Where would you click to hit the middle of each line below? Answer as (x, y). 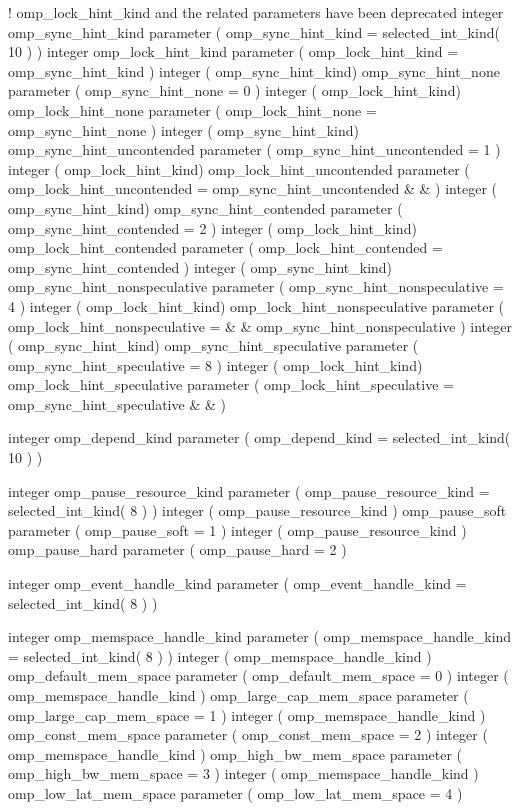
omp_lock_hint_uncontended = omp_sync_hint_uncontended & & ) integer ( (252, 188)
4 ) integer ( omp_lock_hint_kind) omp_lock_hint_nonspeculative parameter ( (256, 305)
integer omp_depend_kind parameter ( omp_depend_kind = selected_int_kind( (259, 437)
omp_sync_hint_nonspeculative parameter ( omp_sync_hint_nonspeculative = (256, 286)
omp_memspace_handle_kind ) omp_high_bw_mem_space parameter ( (235, 753)
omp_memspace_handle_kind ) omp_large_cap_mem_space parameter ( (238, 695)
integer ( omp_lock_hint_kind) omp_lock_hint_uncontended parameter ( (239, 168)
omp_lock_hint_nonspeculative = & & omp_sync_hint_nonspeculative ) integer (260, 325)
